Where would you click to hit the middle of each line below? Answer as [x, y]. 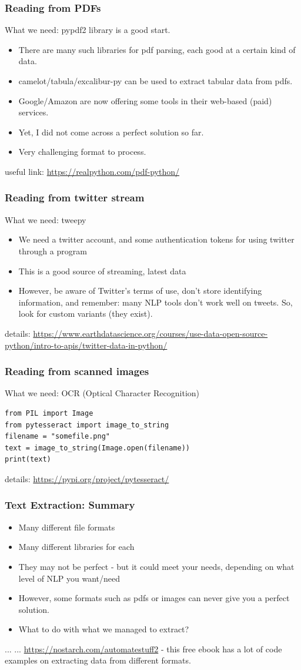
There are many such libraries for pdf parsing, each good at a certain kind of [157, 49]
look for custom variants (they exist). [86, 314]
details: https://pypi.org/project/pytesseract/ [87, 478]
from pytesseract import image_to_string [87, 425]
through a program [53, 251]
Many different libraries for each [76, 547]
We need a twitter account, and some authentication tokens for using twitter [156, 239]
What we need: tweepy [46, 219]
